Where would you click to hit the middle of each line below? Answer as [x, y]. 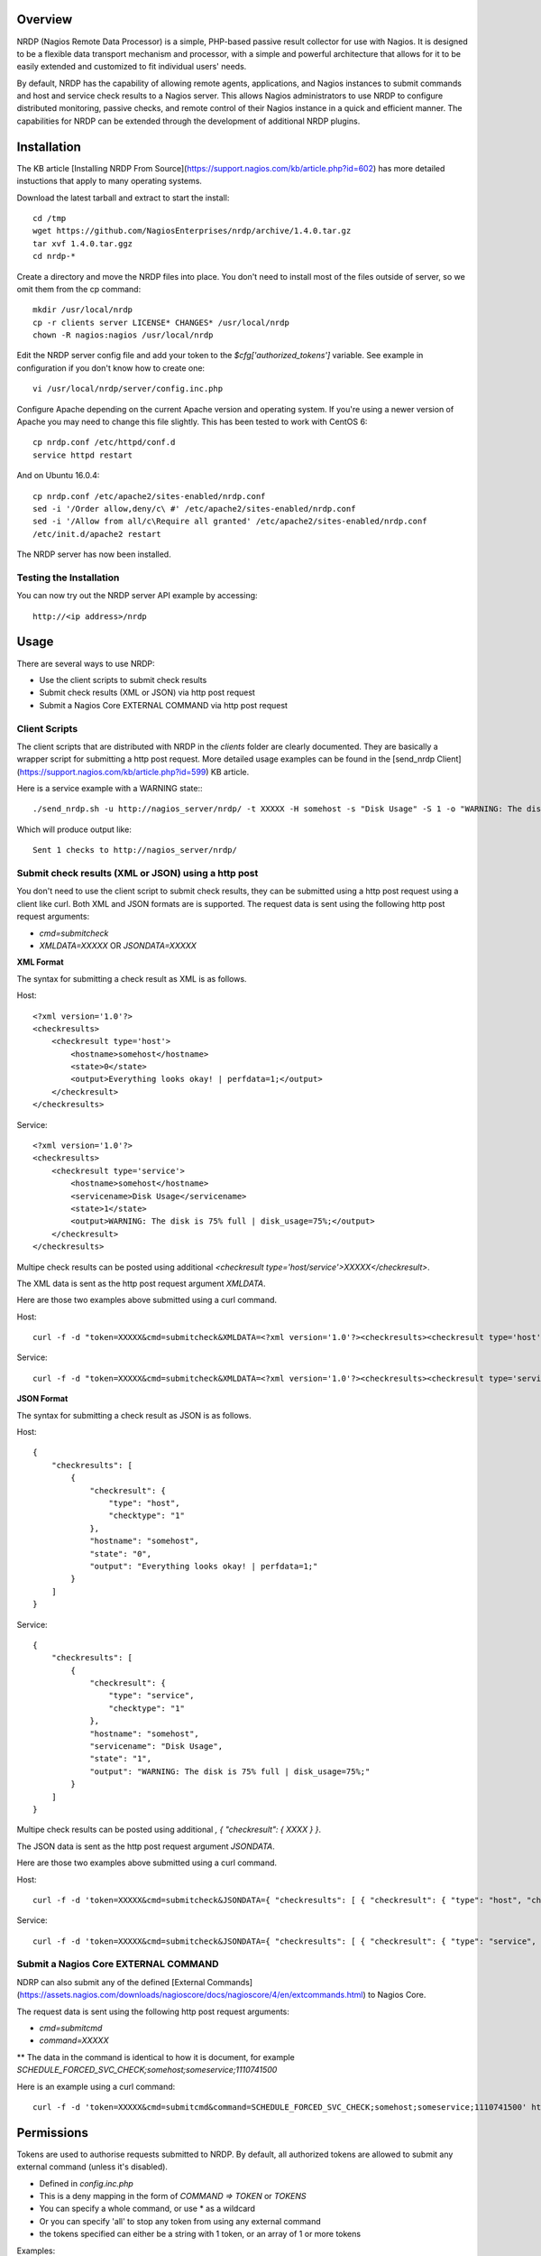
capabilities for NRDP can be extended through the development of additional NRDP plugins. [188, 121]
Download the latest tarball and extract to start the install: [123, 198]
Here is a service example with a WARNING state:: [110, 789]
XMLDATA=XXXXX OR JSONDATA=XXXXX [118, 945]
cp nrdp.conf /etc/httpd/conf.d [104, 443]
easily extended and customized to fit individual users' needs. [132, 67]
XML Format [40, 962]
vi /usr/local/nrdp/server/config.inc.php [128, 389]
